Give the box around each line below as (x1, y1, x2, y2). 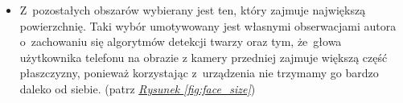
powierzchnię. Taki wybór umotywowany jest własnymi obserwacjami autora (19, 17, 397, 34)
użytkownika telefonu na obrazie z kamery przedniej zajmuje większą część (19, 48, 388, 65)
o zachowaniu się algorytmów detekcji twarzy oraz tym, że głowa (19, 33, 342, 50)
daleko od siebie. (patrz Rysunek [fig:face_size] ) (19, 80, 256, 97)
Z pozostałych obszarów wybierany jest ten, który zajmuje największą (19, 2, 366, 18)
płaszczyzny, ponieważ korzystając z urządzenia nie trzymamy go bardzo (19, 64, 379, 81)
